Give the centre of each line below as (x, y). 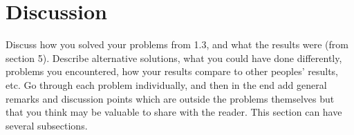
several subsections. (47, 125)
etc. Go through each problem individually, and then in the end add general (166, 84)
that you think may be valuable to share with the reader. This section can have (174, 112)
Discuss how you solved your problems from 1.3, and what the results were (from (177, 44)
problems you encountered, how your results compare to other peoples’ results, (172, 71)
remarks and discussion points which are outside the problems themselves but (170, 98)
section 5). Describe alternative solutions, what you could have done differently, (174, 58)
